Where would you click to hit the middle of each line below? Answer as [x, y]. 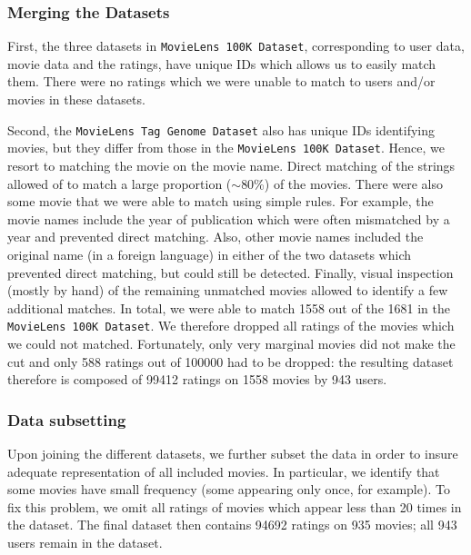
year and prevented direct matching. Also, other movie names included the [215, 237]
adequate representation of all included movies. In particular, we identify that [224, 471]
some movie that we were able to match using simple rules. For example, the [220, 201]
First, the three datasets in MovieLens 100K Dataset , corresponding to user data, [236, 46]
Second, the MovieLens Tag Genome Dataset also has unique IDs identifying [221, 129]
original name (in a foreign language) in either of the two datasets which [209, 254]
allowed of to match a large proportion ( [120, 183]
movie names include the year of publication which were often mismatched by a [229, 218]
